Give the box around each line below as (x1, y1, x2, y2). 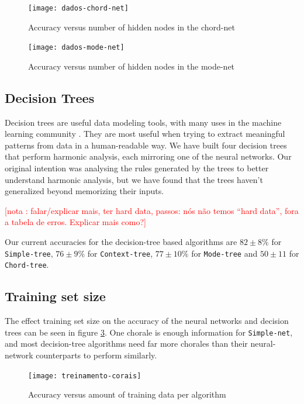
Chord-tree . (5, 258, 49, 271)
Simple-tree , (5, 247, 53, 259)
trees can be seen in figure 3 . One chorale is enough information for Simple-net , (5, 326, 293, 338)
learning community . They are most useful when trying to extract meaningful (5, 127, 285, 140)
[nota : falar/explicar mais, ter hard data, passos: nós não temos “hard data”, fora (5, 204, 299, 216)
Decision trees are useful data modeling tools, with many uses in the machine (5, 116, 282, 128)
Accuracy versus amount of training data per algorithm (28, 388, 226, 400)
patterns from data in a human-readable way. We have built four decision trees (5, 139, 287, 151)
